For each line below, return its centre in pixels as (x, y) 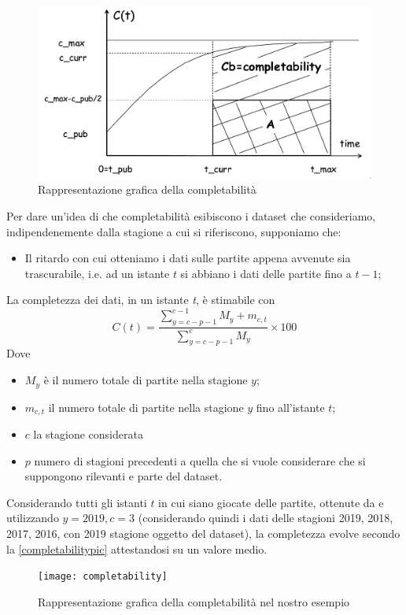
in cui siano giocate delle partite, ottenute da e (271, 502)
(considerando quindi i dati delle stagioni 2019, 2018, (266, 518)
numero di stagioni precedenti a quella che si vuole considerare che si (200, 460)
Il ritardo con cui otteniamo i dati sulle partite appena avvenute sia (188, 258)
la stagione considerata (88, 433)
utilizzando (33, 518)
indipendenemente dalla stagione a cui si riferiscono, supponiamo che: (174, 231)
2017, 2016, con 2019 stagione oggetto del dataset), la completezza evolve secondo (203, 533)
